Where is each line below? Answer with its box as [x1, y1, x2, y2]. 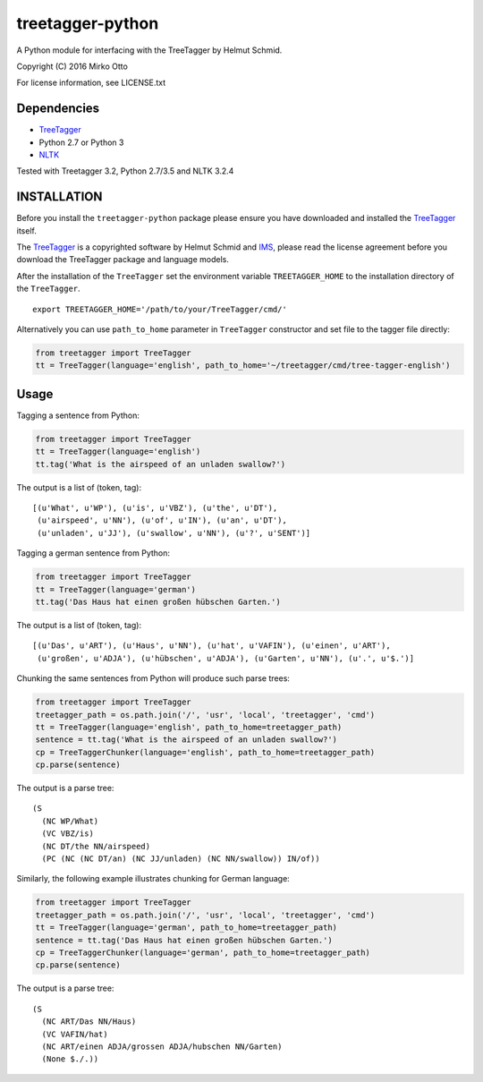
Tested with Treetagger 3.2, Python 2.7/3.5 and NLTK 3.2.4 [16, 166, 234, 176]
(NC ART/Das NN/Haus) [41, 1017, 137, 1027]
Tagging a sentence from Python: [16, 410, 140, 421]
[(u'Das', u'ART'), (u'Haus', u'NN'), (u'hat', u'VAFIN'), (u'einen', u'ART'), [32, 641, 391, 651]
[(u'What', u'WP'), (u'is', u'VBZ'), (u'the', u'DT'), [32, 503, 278, 514]
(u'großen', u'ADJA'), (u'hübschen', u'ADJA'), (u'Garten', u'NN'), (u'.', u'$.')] [37, 653, 415, 663]
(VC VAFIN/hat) [41, 1029, 108, 1039]
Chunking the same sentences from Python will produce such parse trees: [16, 673, 291, 684]
